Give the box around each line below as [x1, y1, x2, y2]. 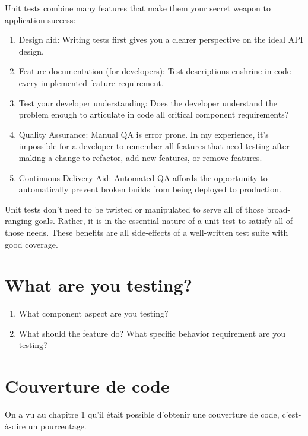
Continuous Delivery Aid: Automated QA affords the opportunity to [18, 171, 268, 184]
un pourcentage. [28, 419, 87, 432]
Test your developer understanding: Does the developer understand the [18, 96, 277, 109]
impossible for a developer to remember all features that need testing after [18, 140, 290, 152]
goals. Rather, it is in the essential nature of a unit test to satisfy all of [34, 214, 293, 227]
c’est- [282, 408, 301, 421]
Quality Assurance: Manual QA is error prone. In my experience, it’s [18, 128, 269, 140]
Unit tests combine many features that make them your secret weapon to [5, 2, 271, 14]
